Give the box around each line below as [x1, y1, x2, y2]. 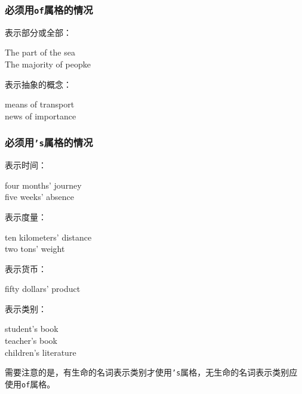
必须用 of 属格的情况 [5, 2, 93, 17]
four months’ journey [5, 178, 82, 191]
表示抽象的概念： [5, 78, 72, 90]
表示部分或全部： [5, 26, 72, 38]
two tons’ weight [5, 242, 65, 255]
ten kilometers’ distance [5, 230, 92, 243]
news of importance [5, 109, 76, 122]
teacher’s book [5, 334, 58, 347]
